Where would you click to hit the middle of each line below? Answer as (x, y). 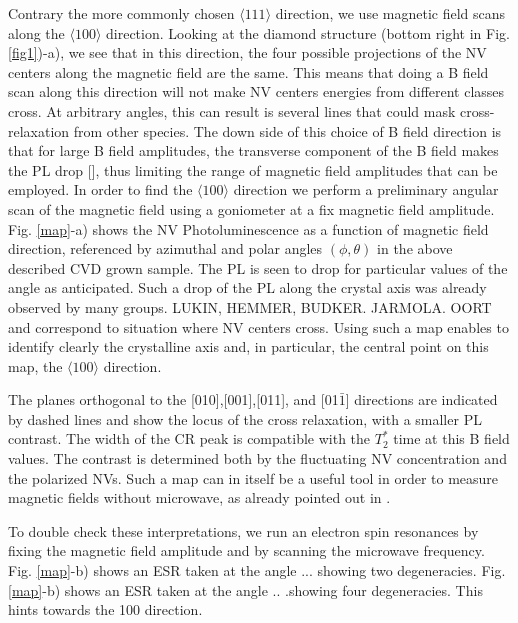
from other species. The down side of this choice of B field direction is (287, 130)
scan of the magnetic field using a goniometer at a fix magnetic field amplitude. (251, 208)
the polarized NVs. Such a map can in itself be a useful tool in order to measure (253, 477)
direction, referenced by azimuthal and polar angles (165, 248)
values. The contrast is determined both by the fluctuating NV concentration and (257, 458)
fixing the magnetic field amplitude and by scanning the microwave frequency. (246, 550)
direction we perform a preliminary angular (366, 189)
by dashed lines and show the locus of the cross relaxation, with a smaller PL (245, 418)
